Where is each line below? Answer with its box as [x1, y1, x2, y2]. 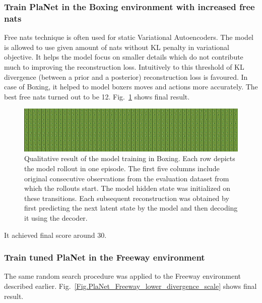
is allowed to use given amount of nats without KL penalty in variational [4, 41, 229, 52]
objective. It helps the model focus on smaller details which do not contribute [4, 52, 243, 62]
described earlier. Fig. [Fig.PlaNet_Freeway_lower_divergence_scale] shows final [4, 280, 257, 291]
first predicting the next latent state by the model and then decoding [24, 203, 238, 213]
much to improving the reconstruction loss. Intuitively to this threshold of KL [4, 61, 244, 72]
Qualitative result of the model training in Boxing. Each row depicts [24, 153, 235, 164]
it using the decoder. [24, 212, 88, 223]
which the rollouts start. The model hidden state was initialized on [24, 183, 231, 193]
